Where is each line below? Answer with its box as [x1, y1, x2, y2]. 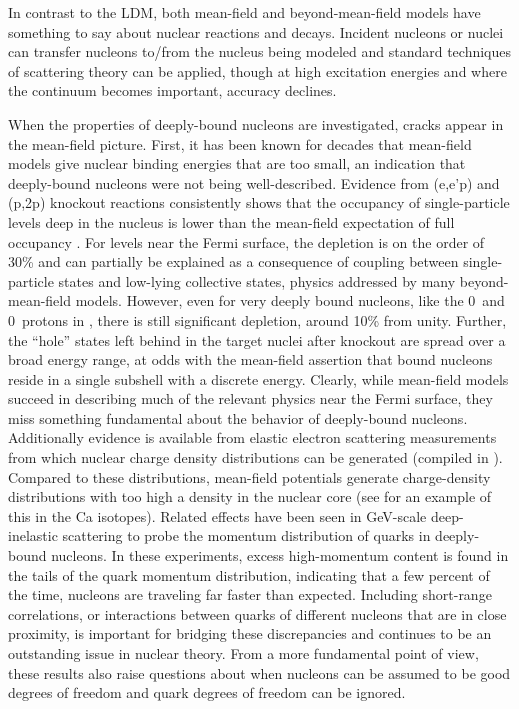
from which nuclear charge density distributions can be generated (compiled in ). [8, 447, 503, 468]
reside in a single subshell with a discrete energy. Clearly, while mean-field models [8, 368, 509, 389]
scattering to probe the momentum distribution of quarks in [62, 525, 431, 546]
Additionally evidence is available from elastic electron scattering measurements [8, 427, 497, 448]
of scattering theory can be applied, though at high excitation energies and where [8, 60, 507, 81]
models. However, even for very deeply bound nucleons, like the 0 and [75, 290, 505, 311]
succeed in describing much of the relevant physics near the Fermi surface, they [8, 388, 493, 409]
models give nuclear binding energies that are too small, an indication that [8, 153, 466, 174]
